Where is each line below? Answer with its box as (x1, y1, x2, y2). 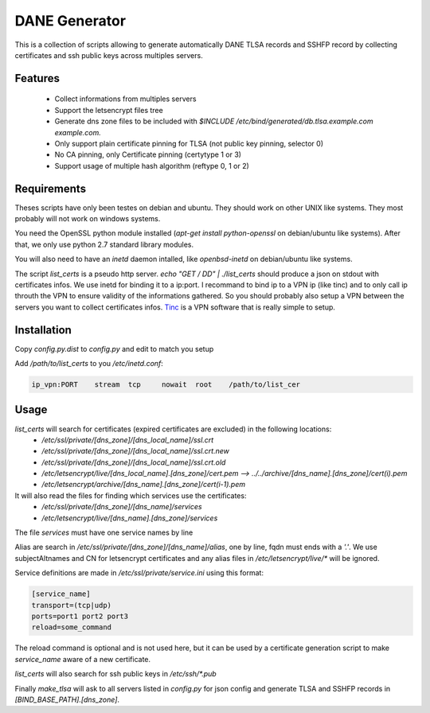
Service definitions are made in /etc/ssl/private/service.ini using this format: (14, 568, 264, 578)
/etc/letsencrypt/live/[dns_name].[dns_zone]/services (41, 513, 218, 523)
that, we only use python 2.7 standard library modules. (14, 240, 194, 249)
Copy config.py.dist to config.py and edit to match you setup (14, 344, 214, 353)
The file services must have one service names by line (14, 528, 193, 537)
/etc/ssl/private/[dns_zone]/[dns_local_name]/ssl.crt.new (41, 446, 230, 456)
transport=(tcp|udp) (31, 601, 111, 610)
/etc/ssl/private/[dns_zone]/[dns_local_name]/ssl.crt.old (41, 458, 226, 467)
